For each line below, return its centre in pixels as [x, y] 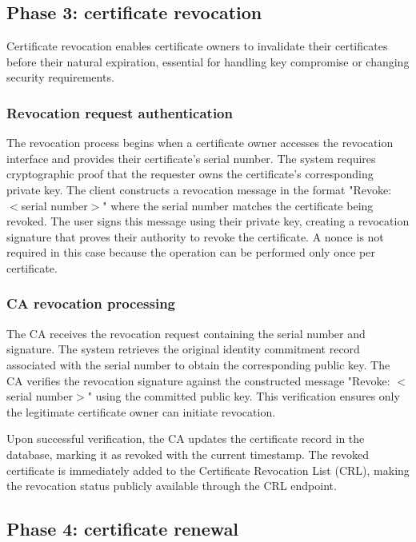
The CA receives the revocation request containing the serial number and [186, 333]
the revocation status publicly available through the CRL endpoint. [172, 486]
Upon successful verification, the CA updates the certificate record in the [186, 438]
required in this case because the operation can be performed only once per [191, 252]
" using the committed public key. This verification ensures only [244, 396]
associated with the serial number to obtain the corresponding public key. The [198, 364]
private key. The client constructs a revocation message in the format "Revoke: [199, 189]
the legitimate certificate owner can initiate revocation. [141, 411]
